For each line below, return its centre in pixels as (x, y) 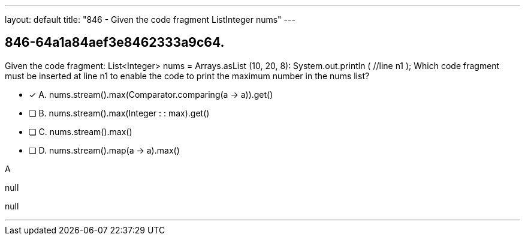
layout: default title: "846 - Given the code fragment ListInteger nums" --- (150, 19)
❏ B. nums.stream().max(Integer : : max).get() (119, 113)
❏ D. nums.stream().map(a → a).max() (104, 150)
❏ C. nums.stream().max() (81, 131)
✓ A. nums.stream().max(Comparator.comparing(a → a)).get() (151, 94)
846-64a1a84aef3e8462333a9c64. (115, 43)
